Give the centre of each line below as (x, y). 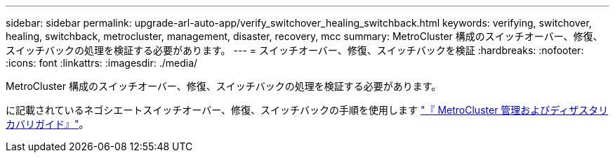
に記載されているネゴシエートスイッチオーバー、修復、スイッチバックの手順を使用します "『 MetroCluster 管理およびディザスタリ (307, 110)
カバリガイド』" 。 (47, 124)
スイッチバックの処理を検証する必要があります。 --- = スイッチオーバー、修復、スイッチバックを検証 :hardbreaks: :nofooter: (295, 50)
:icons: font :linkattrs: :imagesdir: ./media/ (102, 63)
